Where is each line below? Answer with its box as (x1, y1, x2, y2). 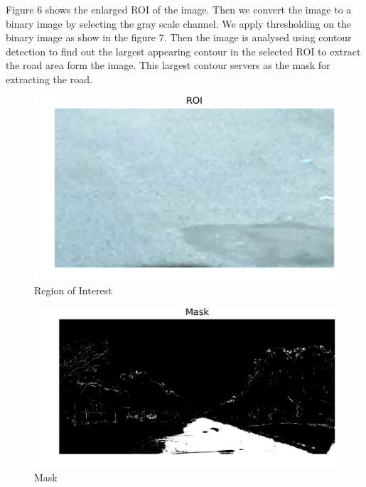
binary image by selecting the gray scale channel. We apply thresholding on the (6, 16, 352, 31)
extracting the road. (6, 71, 92, 86)
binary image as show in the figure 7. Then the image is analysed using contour (6, 30, 352, 45)
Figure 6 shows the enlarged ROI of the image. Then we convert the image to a (6, 2, 352, 16)
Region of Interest (34, 283, 112, 298)
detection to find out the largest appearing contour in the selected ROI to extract (6, 43, 361, 58)
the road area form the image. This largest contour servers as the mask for (6, 58, 330, 73)
